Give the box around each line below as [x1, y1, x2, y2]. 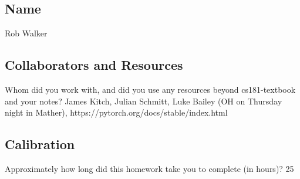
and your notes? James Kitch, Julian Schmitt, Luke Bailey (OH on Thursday [5, 94, 282, 107]
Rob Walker [5, 27, 48, 39]
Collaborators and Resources [5, 56, 183, 74]
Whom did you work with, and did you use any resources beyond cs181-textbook [5, 83, 296, 95]
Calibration [5, 135, 75, 153]
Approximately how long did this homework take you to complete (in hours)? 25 [5, 162, 294, 174]
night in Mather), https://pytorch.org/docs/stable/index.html [5, 106, 228, 119]
